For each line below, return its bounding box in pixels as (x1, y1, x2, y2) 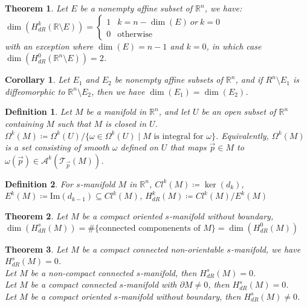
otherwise (117, 30, 153, 39)
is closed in (105, 117, 147, 129)
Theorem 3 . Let (5, 242, 68, 255)
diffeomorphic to (5, 85, 65, 97)
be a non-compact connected (30, 266, 134, 279)
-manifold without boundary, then (117, 289, 241, 302)
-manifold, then (140, 266, 197, 279)
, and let (158, 105, 190, 118)
